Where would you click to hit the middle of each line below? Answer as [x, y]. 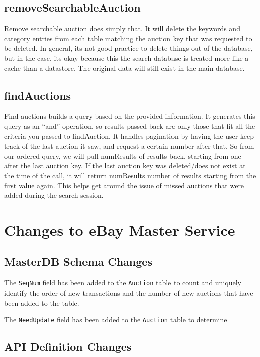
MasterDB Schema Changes [78, 262]
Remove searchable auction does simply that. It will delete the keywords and [122, 28]
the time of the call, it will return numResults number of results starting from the [130, 175]
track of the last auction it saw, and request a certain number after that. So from [129, 146]
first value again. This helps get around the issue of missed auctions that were [124, 185]
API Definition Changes [68, 347]
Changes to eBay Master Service [120, 229]
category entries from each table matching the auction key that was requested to [128, 38]
